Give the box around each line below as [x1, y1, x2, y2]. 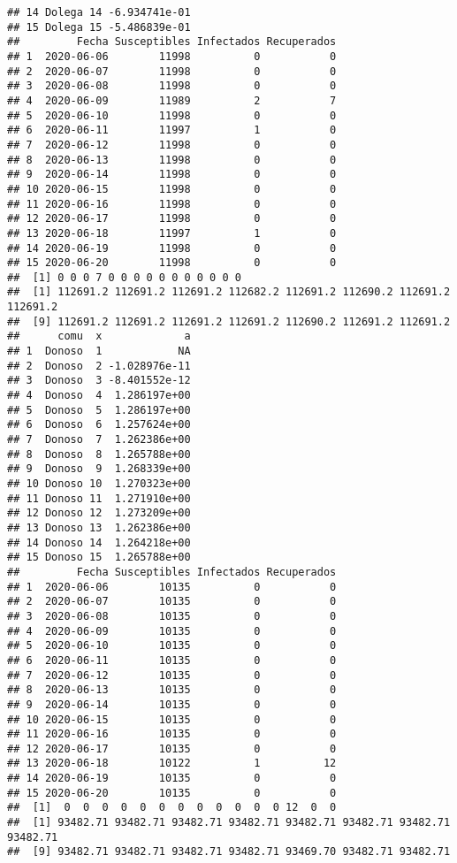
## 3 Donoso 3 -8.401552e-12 [7, 374, 191, 387]
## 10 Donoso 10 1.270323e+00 [7, 477, 191, 490]
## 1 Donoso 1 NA [7, 345, 191, 358]
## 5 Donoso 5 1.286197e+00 [7, 403, 191, 416]
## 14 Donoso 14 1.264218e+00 [7, 536, 191, 549]
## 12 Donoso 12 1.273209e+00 [7, 507, 191, 520]
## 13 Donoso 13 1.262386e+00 [7, 521, 191, 534]
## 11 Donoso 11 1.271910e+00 [7, 492, 191, 505]
